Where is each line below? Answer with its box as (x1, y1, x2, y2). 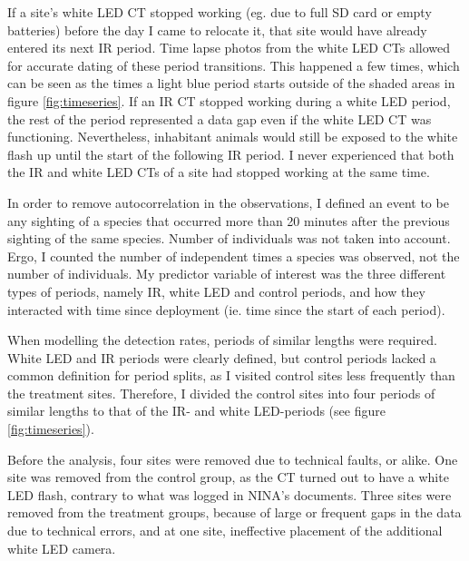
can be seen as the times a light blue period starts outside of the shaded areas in (7, 74, 455, 93)
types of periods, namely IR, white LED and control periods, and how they (7, 281, 425, 300)
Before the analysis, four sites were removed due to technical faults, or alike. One (7, 449, 458, 468)
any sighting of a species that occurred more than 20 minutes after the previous (7, 211, 450, 230)
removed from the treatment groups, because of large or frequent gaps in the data (7, 503, 462, 522)
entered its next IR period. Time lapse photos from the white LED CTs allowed (7, 38, 451, 57)
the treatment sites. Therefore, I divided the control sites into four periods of (7, 383, 435, 402)
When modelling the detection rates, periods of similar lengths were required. (7, 330, 437, 349)
